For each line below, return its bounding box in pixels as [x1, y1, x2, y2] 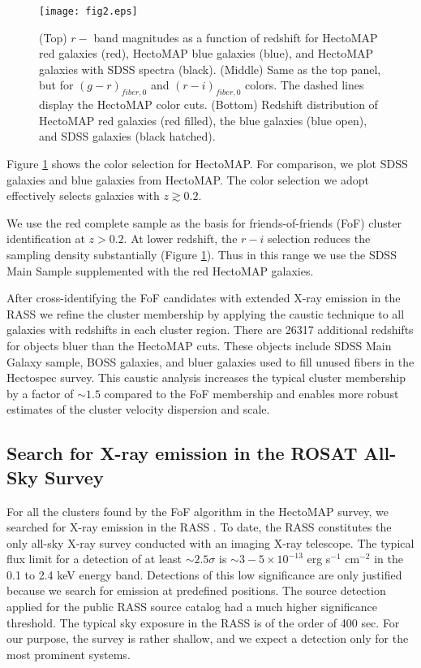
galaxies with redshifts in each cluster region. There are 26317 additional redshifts [6, 321, 414, 338]
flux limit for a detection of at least [6, 550, 182, 567]
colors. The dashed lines [245, 76, 364, 93]
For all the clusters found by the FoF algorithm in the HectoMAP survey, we [6, 502, 389, 519]
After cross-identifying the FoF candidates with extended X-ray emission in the [6, 289, 401, 306]
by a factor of [6, 384, 74, 401]
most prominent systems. [6, 645, 131, 662]
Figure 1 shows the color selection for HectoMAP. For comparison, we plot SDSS [6, 155, 408, 172]
